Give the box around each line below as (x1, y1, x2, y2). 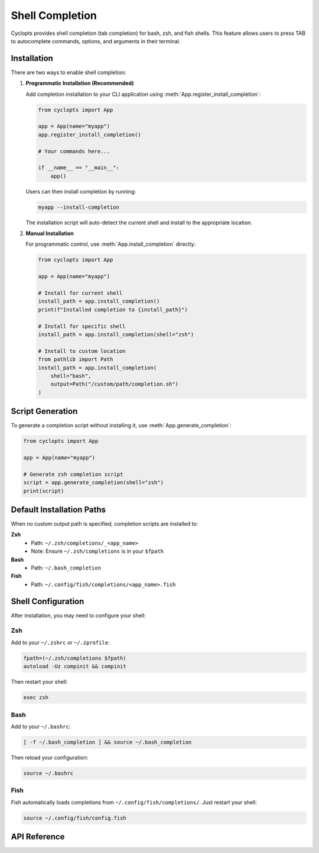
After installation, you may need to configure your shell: (11, 611, 146, 619)
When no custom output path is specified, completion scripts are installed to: (11, 520, 198, 527)
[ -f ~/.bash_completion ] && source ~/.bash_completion (23, 739, 192, 745)
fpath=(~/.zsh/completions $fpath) (23, 655, 126, 661)
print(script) (23, 487, 64, 494)
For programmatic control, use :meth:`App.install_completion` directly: (25, 240, 196, 248)
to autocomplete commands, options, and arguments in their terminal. (11, 37, 181, 44)
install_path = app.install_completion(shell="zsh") (38, 331, 194, 337)
